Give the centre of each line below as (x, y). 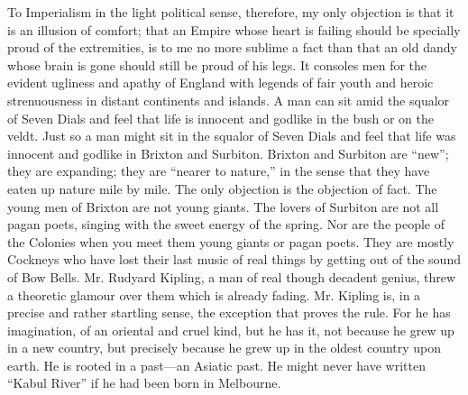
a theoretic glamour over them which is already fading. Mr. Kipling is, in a (214, 294)
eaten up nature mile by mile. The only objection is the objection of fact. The (222, 188)
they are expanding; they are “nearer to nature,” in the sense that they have (219, 171)
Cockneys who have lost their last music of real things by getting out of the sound (234, 259)
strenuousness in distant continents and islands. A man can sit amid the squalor (229, 100)
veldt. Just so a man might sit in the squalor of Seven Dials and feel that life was (232, 136)
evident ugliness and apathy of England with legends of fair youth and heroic (220, 83)
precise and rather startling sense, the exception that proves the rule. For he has (229, 312)
